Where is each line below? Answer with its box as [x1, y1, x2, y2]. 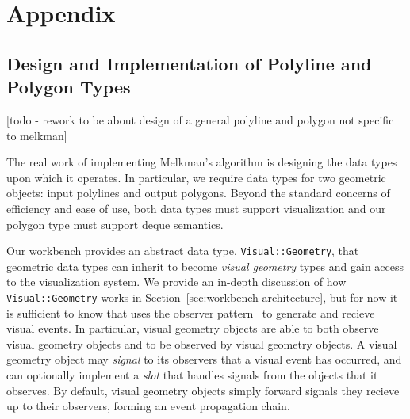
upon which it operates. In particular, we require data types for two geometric [6, 169, 386, 185]
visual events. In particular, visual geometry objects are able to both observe [6, 320, 379, 337]
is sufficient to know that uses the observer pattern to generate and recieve [6, 304, 375, 321]
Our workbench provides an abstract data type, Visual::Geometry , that [6, 242, 359, 259]
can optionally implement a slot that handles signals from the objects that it [6, 367, 378, 383]
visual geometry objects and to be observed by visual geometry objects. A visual [6, 335, 397, 352]
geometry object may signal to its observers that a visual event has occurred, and [6, 351, 402, 368]
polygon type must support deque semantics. [6, 215, 224, 232]
